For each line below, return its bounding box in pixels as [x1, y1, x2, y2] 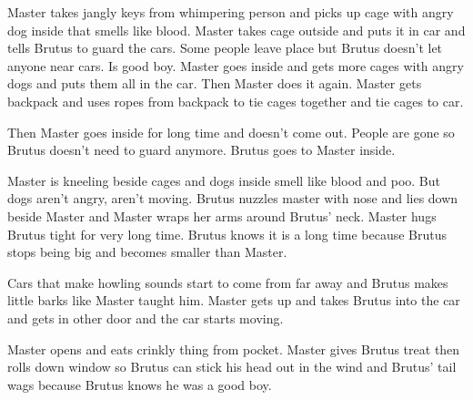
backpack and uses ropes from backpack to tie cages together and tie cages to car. [7, 91, 464, 110]
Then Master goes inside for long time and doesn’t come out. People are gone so [7, 122, 455, 141]
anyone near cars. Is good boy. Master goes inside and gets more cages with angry [7, 56, 464, 75]
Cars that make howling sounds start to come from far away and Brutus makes [7, 272, 448, 292]
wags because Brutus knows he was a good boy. [7, 374, 272, 394]
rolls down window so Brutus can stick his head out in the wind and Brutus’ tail [7, 357, 457, 376]
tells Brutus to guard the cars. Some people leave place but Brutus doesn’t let [7, 38, 443, 57]
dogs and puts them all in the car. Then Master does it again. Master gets [7, 74, 422, 93]
